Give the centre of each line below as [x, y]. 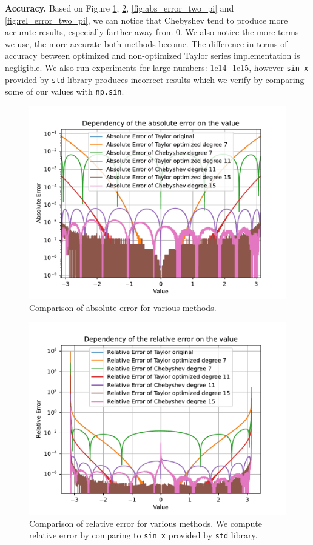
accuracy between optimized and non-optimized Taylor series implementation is [153, 55]
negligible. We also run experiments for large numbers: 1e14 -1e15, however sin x [157, 67]
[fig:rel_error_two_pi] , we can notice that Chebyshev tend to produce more [146, 20]
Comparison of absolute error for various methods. [123, 307]
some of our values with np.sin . [65, 91]
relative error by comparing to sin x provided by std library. [143, 535]
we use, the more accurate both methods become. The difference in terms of [146, 43]
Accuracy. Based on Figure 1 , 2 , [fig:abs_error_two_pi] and [119, 8]
